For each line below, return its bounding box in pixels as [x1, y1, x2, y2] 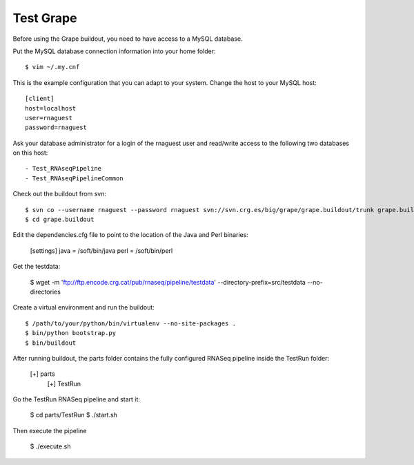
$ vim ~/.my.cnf [25, 63, 80, 71]
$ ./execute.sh [30, 442, 71, 450]
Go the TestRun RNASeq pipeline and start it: [12, 395, 141, 404]
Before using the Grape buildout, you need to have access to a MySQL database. [12, 35, 243, 43]
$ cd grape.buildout [25, 216, 95, 224]
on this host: [12, 149, 48, 157]
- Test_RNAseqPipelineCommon [25, 174, 124, 182]
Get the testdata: [12, 263, 61, 271]
